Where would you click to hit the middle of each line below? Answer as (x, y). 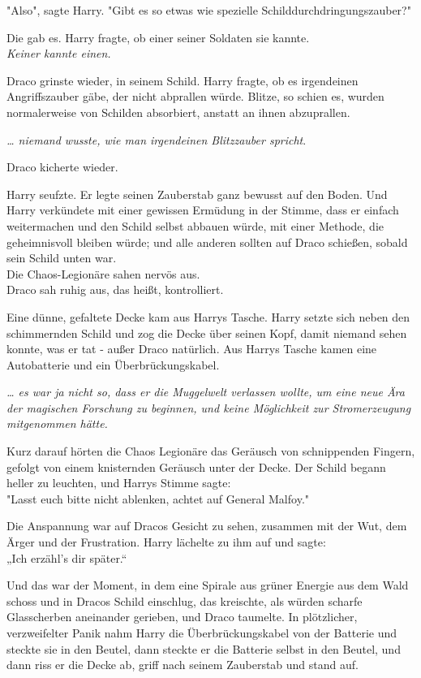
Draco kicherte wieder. (62, 167)
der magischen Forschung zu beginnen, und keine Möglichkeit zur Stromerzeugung (209, 407)
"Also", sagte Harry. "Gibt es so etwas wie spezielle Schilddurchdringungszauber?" (209, 10)
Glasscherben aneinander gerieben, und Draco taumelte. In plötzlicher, (182, 617)
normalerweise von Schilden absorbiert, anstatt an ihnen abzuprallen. (178, 112)
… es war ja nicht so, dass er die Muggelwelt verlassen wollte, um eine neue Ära (206, 392)
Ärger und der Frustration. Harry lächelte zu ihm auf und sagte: (166, 542)
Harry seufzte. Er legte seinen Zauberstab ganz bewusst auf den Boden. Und (197, 194)
